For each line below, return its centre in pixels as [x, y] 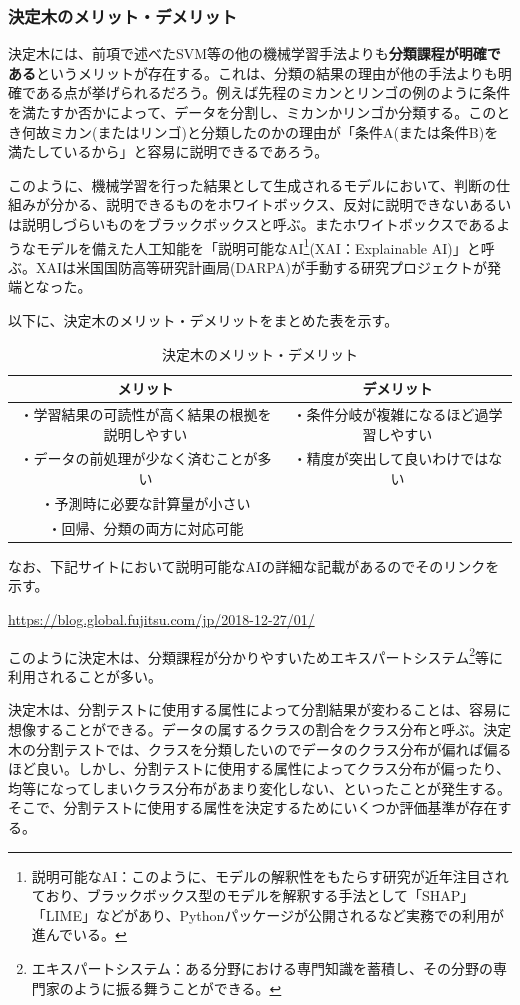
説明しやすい [145, 433]
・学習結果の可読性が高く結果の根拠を [145, 414]
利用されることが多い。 [85, 675]
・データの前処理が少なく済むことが [138, 458]
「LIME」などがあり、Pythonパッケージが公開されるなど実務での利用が [268, 914]
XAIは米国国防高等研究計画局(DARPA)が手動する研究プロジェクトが [261, 266]
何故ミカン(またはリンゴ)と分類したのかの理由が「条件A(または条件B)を [260, 131]
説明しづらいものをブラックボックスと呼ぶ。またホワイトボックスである [259, 223]
